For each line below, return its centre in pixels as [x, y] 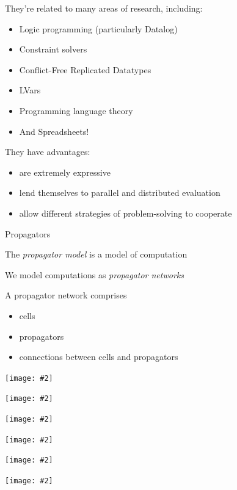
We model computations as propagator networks [94, 274]
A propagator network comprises [66, 295]
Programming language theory [76, 110]
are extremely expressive [65, 172]
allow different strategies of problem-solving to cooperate [126, 213]
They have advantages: [48, 152]
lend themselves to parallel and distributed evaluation [120, 193]
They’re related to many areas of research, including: [104, 8]
